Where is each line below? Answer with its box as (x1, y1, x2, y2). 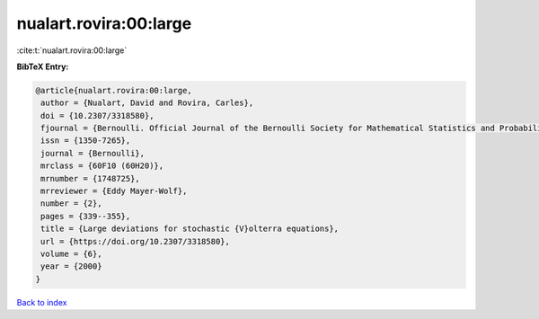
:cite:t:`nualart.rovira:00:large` (16, 45, 128, 56)
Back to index (16, 297, 67, 307)
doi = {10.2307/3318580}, (40, 111, 155, 120)
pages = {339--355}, (40, 211, 131, 221)
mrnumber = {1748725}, (40, 173, 141, 183)
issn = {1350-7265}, (40, 136, 131, 146)
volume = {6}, (40, 249, 102, 259)
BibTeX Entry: (16, 61, 69, 72)
